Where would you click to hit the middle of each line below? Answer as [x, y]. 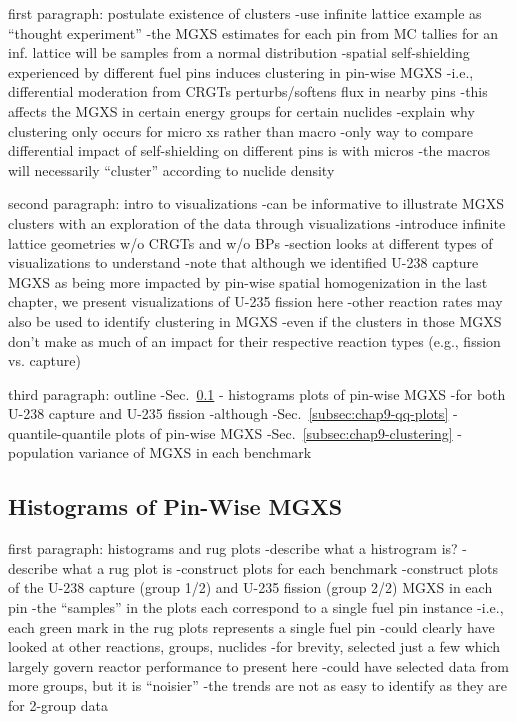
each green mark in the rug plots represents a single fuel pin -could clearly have [251, 626]
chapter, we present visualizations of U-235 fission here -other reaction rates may [255, 301]
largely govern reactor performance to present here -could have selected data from [258, 665]
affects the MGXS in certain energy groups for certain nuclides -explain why [241, 110]
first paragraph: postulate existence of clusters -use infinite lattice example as [245, 13]
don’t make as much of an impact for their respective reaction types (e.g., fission [254, 340]
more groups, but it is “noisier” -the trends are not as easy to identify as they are [257, 685]
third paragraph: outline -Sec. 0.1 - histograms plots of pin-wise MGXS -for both [257, 393]
